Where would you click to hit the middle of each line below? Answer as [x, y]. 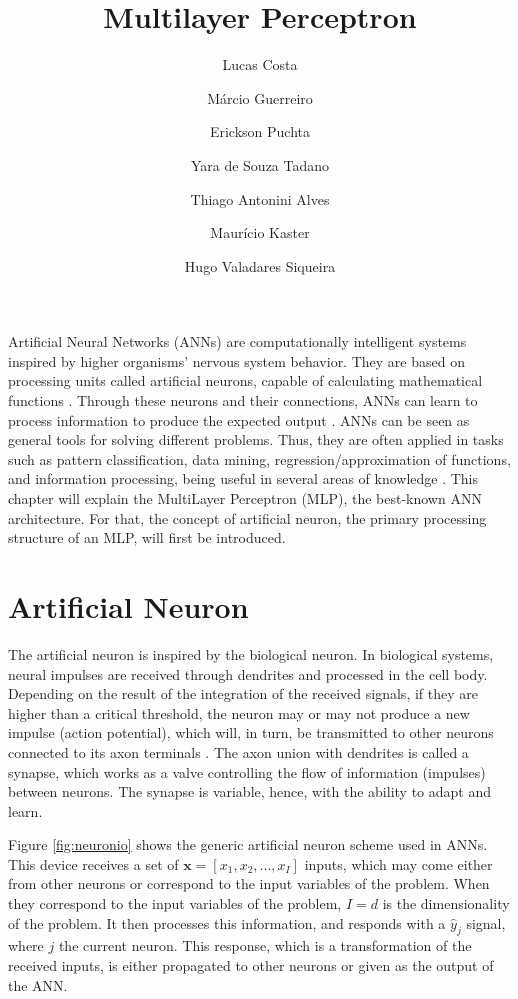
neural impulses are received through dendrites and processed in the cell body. [248, 673]
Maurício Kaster [260, 232]
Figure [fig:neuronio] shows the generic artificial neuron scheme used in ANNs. [248, 844]
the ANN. [38, 984]
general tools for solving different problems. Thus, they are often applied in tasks [256, 439]
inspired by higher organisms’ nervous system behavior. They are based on [236, 360]
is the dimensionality [446, 903]
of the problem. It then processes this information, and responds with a [227, 922]
